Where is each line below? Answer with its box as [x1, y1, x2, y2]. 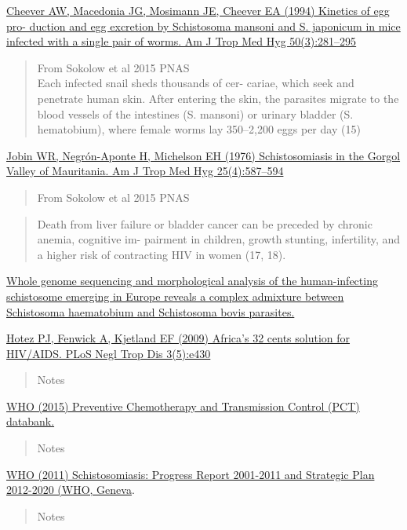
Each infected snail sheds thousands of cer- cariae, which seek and [37, 75, 354, 91]
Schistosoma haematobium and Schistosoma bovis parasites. [6, 303, 295, 320]
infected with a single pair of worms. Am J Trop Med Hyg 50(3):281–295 [6, 33, 357, 49]
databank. [6, 413, 55, 429]
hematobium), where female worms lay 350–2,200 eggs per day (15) [37, 121, 361, 137]
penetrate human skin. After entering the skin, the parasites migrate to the [37, 90, 399, 106]
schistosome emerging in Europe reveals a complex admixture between [6, 287, 344, 304]
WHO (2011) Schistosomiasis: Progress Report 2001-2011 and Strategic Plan [6, 466, 375, 482]
